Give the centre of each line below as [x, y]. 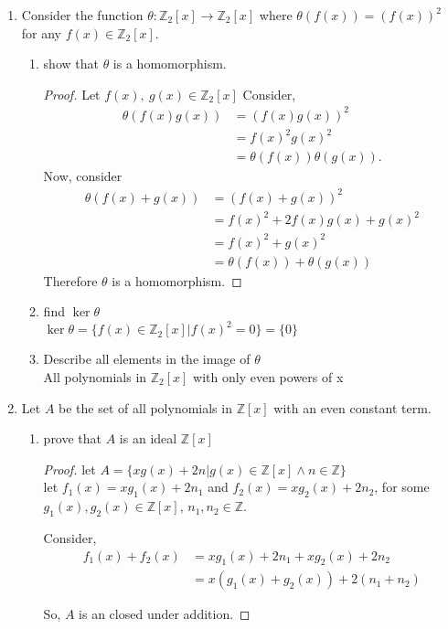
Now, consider [83, 176]
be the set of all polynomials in [145, 407]
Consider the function [82, 15]
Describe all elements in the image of [147, 359]
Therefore [70, 280]
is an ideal [148, 438]
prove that [73, 438]
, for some [402, 487]
